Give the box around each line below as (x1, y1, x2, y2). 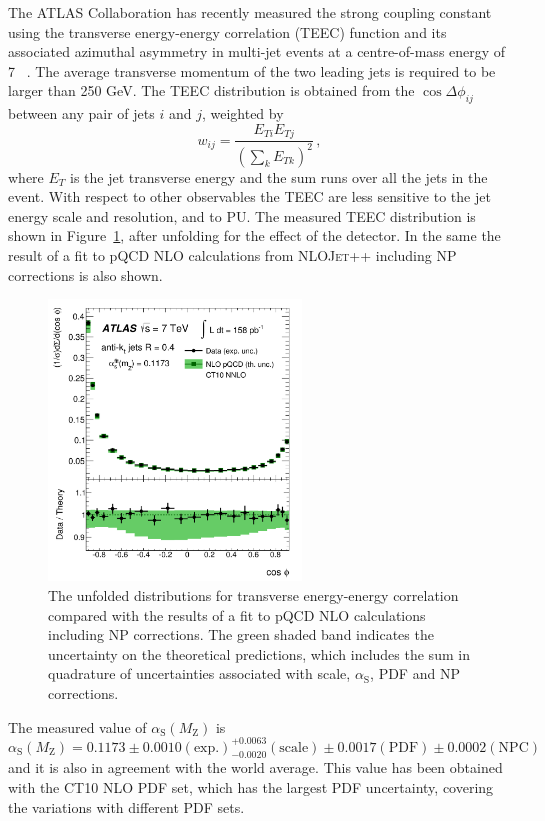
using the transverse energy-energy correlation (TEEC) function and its (8, 21, 447, 42)
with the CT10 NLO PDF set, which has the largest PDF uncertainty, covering (8, 777, 494, 798)
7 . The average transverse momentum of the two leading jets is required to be (8, 60, 496, 81)
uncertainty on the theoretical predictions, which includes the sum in (48, 643, 470, 664)
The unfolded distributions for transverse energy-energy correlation (48, 584, 459, 605)
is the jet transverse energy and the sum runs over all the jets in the (70, 166, 488, 187)
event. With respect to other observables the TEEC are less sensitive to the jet (8, 186, 491, 207)
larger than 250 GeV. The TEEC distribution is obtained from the (8, 80, 415, 101)
